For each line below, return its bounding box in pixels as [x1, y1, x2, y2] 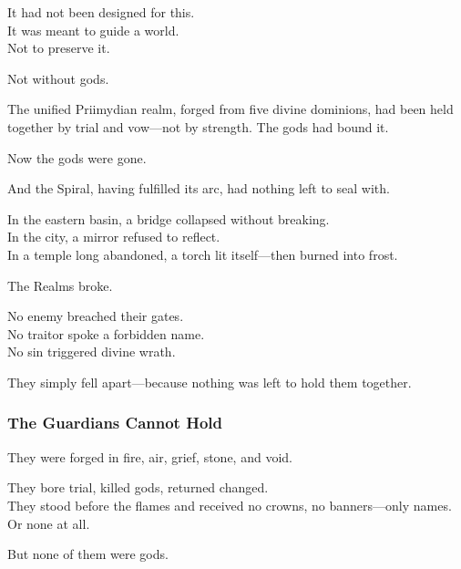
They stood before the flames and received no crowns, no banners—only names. [7, 495, 452, 514]
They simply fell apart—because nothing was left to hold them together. [7, 372, 412, 391]
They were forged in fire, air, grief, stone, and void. [7, 447, 292, 466]
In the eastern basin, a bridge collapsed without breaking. [7, 209, 330, 228]
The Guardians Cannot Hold [7, 411, 222, 434]
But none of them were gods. [7, 544, 169, 564]
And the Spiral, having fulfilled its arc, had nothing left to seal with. [7, 179, 390, 198]
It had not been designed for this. [7, 3, 195, 21]
